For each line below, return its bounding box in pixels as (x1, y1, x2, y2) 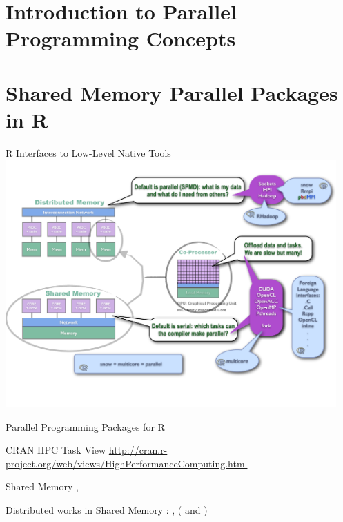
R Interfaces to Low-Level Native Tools (6, 145, 171, 159)
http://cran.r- (108, 443, 168, 457)
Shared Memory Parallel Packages (6, 78, 338, 106)
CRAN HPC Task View (6, 443, 106, 457)
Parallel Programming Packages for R (6, 419, 165, 434)
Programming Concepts (6, 24, 236, 52)
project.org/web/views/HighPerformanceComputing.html (6, 456, 248, 470)
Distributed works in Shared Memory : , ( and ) (6, 503, 208, 517)
